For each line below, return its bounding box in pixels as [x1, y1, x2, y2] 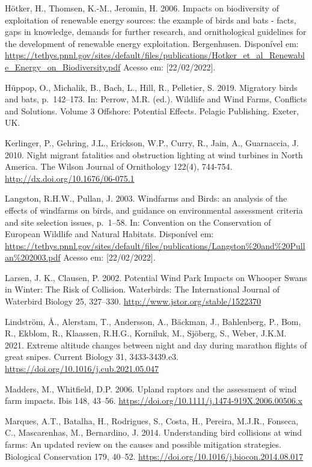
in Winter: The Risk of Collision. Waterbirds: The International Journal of [5, 283, 280, 295]
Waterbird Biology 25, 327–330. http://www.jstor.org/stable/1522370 [5, 295, 262, 308]
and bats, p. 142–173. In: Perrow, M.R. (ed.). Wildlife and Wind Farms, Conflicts [5, 93, 307, 105]
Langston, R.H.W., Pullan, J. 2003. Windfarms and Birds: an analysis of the [5, 192, 287, 205]
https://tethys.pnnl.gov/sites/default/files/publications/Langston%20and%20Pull [5, 239, 305, 252]
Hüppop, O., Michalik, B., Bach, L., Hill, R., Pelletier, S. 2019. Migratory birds [5, 81, 298, 93]
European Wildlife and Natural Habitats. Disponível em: [5, 227, 214, 240]
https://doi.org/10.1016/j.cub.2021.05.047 [5, 362, 159, 375]
